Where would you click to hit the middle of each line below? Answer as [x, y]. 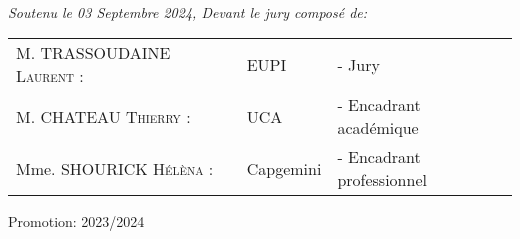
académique [378, 128]
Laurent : [50, 76]
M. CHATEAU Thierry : [103, 116]
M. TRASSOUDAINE [93, 53]
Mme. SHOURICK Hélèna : [115, 168]
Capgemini [284, 168]
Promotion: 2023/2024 [76, 221]
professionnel [382, 180]
